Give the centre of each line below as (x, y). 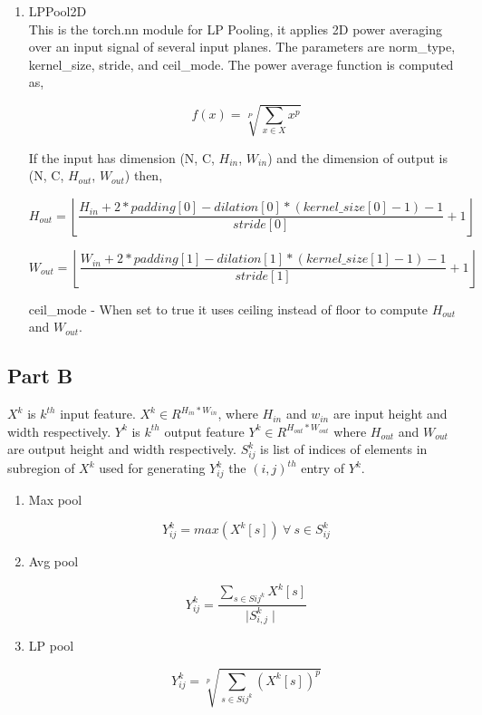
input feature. (98, 414)
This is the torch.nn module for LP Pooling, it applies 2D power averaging (235, 29)
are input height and (390, 414)
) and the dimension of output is (358, 157)
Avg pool (53, 561)
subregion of (41, 468)
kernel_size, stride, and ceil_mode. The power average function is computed (241, 64)
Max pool (55, 499)
